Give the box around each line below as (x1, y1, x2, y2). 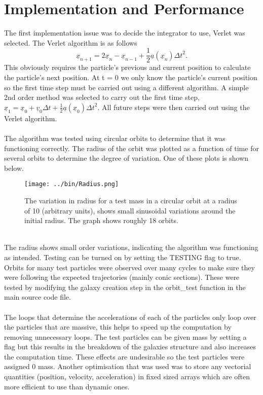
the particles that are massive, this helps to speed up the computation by (4, 321, 232, 332)
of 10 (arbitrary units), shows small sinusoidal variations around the (24, 205, 236, 216)
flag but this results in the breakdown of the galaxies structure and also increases (4, 341, 256, 352)
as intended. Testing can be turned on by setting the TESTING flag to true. (4, 252, 241, 262)
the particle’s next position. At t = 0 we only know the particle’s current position (4, 71, 257, 82)
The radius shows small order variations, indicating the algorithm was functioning (4, 242, 258, 253)
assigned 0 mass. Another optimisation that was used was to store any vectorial (4, 361, 251, 372)
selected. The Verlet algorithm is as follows (4, 37, 137, 48)
